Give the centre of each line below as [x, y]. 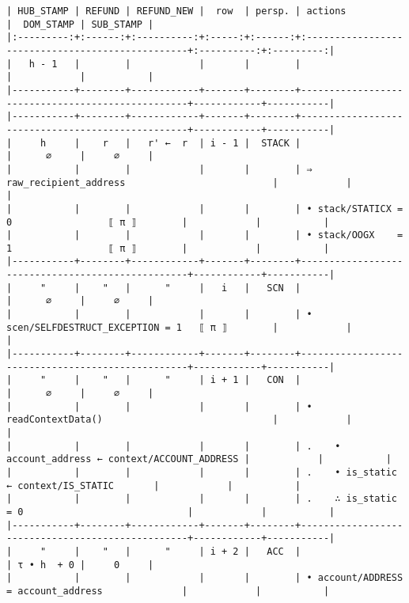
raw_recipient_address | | [179, 182]
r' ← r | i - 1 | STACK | [224, 143]
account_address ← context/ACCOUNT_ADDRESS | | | [199, 459]
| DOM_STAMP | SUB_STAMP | [80, 24]
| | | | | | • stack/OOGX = [205, 235]
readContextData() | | [179, 420]
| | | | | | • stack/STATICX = [205, 209]
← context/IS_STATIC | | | [154, 485]
